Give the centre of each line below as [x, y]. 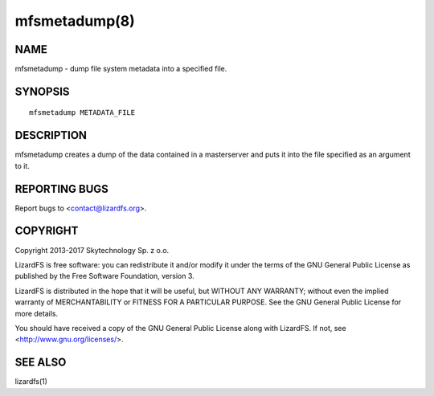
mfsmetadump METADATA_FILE [82, 113]
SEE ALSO [41, 363]
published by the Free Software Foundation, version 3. [104, 276]
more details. [37, 313]
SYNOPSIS [42, 91]
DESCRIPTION [51, 135]
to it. [22, 165]
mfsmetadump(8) [75, 21]
